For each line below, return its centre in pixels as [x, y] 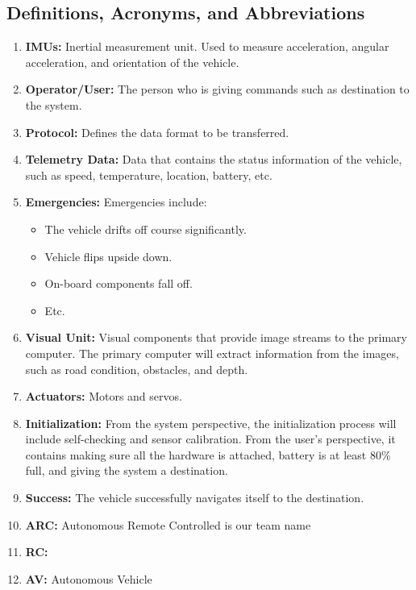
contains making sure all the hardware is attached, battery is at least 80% [208, 454]
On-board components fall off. [119, 283]
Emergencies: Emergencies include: [116, 202]
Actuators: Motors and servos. [104, 396]
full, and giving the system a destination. [127, 470]
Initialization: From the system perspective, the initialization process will [211, 423]
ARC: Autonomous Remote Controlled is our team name [168, 524]
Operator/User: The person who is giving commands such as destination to [217, 89]
